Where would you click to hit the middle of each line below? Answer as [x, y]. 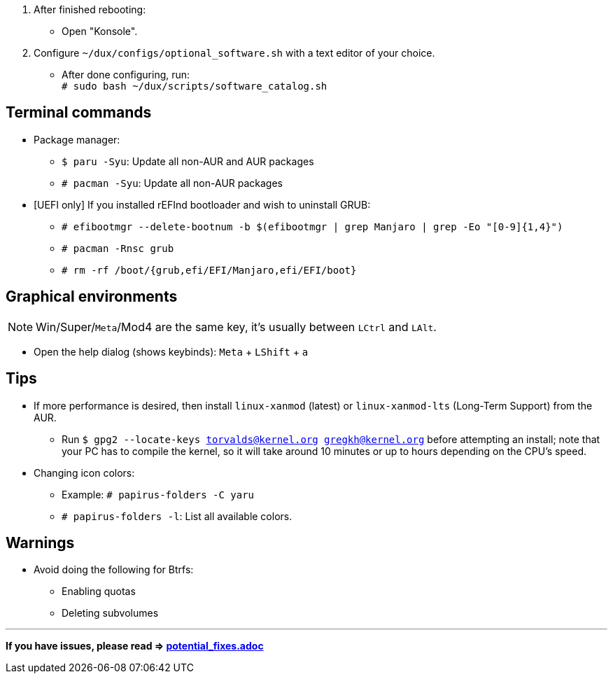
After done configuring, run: [126, 75]
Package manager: [77, 139]
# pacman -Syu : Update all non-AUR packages [172, 183]
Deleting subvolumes [110, 613]
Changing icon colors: [84, 472]
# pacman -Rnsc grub [118, 248]
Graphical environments [92, 297]
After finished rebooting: [90, 9]
